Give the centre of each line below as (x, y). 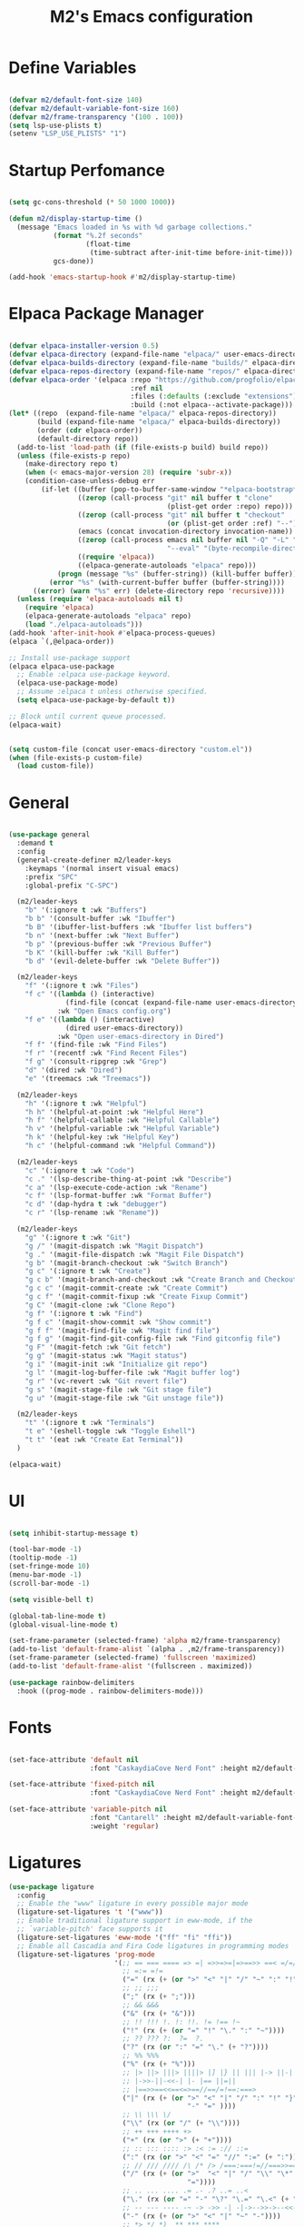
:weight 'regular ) (124, 1826)
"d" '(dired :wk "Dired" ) (74, 1070)
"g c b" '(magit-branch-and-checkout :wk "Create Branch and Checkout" (163, 1280)
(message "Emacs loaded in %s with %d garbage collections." (135, 227)
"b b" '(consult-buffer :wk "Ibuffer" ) (100, 919)
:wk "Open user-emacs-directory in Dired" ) (140, 1036)
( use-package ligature (51, 1886)
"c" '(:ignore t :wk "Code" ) (80, 1170)
